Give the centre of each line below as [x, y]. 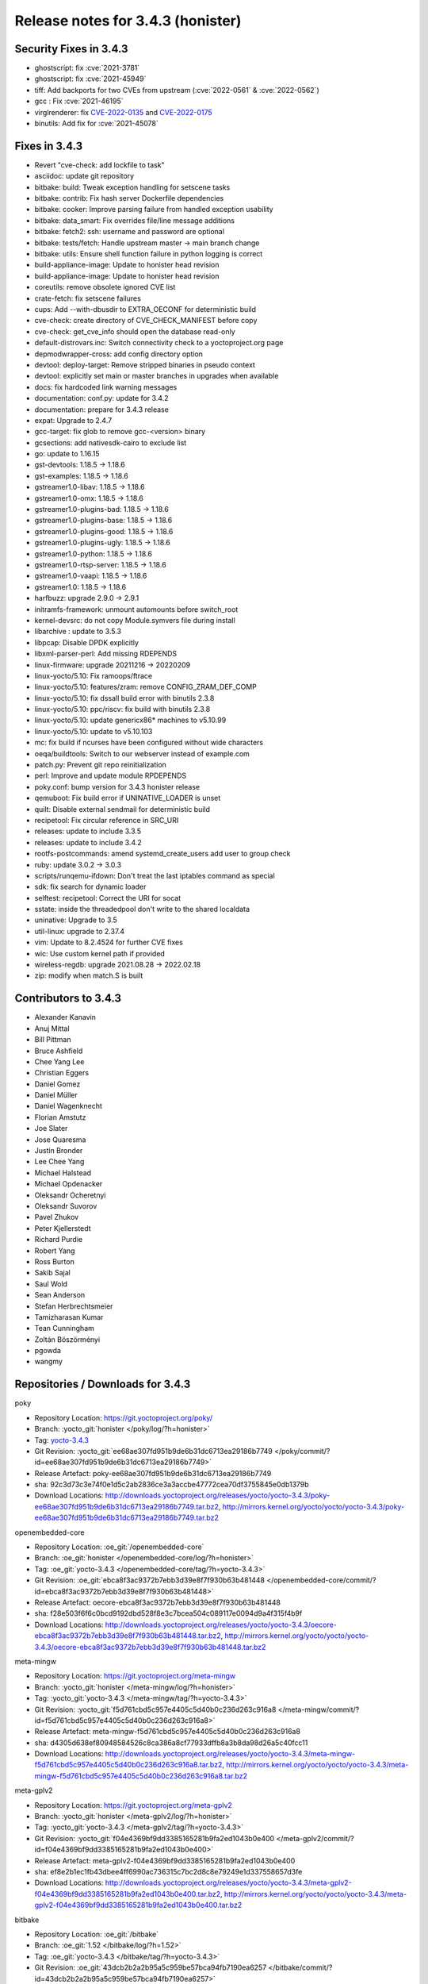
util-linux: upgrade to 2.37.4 [80, 931]
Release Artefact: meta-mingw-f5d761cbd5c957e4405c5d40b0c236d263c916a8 [168, 1732]
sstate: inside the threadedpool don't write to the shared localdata [142, 909]
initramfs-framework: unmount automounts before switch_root [136, 609]
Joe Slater [51, 1128]
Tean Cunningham [65, 1328]
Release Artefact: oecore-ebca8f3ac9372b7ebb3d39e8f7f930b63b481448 [158, 1602]
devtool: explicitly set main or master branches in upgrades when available [157, 376]
